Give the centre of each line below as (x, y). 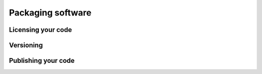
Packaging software (50, 13)
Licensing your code (41, 30)
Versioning (26, 45)
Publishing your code (42, 61)
